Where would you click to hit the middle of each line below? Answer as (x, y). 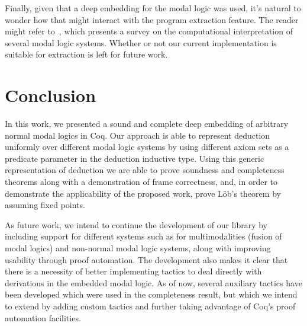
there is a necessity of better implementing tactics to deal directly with (133, 271)
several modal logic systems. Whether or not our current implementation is (141, 42)
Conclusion (51, 95)
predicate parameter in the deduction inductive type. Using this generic (135, 158)
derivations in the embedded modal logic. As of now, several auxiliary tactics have (153, 282)
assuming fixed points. (45, 205)
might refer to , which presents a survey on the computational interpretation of (149, 31)
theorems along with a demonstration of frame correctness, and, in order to (141, 182)
